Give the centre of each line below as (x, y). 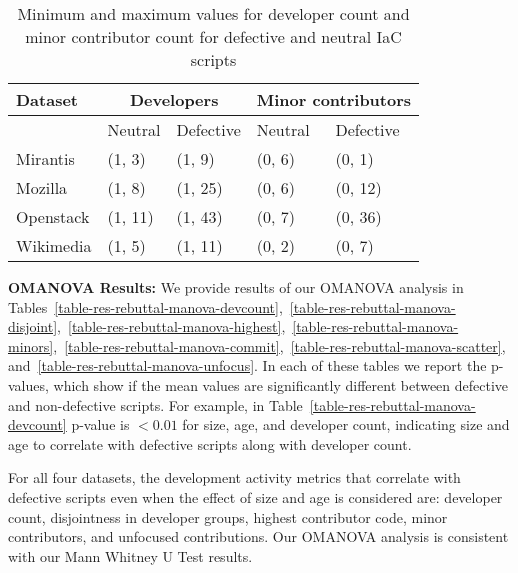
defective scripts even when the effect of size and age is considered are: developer (255, 496)
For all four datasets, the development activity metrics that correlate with (234, 477)
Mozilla (42, 187)
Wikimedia (54, 245)
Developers (174, 99)
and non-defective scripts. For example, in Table (155, 404)
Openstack (53, 216)
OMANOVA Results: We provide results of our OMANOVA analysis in (236, 287)
